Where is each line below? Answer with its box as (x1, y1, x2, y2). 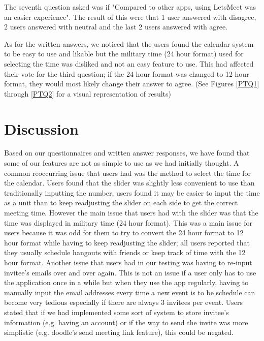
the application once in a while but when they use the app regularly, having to (4, 277, 249, 288)
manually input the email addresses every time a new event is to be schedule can (4, 287, 255, 297)
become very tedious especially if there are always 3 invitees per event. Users (4, 297, 243, 307)
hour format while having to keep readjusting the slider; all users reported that (4, 237, 250, 247)
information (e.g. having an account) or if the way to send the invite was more (4, 317, 248, 327)
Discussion (4, 118, 79, 139)
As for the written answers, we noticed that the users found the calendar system (4, 38, 254, 49)
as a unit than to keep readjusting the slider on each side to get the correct (4, 197, 238, 208)
